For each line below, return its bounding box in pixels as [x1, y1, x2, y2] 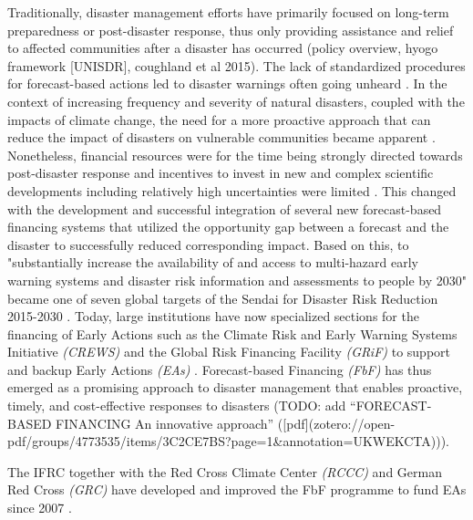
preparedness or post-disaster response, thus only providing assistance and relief [7, 20, 454, 39]
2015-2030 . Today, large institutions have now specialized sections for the [7, 307, 419, 326]
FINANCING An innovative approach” [56, 413, 274, 432]
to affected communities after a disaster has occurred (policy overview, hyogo [7, 38, 438, 57]
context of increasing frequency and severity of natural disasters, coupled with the [7, 91, 465, 110]
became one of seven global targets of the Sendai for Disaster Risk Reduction [7, 288, 438, 307]
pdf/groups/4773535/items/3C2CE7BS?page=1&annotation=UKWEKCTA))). [7, 432, 450, 451]
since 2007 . [7, 498, 72, 517]
